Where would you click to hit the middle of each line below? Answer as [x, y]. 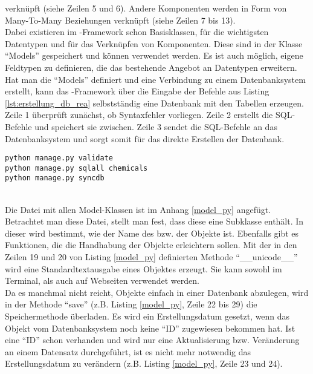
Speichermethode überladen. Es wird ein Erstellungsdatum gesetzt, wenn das [147, 316]
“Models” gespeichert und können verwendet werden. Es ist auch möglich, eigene [154, 55]
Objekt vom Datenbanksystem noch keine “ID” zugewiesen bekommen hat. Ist [150, 328]
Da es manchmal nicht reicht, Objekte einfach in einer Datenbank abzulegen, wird [157, 292]
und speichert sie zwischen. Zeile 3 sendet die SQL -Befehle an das [156, 126]
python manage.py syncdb [55, 178]
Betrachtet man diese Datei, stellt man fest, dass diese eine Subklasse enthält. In [154, 221]
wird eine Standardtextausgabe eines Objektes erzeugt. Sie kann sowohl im [144, 268]
